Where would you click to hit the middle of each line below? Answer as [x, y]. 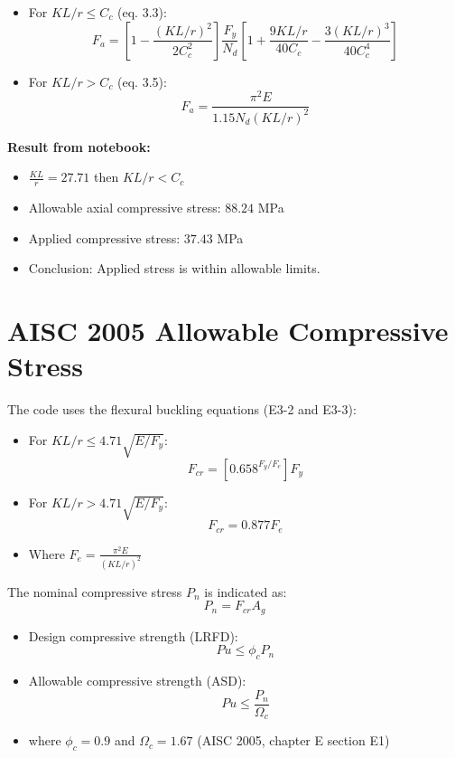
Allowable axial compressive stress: [125, 208]
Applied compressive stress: [104, 237]
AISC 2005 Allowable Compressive [228, 331]
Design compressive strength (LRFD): [133, 635]
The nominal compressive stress [95, 591]
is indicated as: [246, 591]
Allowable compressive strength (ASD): [137, 681]
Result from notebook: [79, 146]
